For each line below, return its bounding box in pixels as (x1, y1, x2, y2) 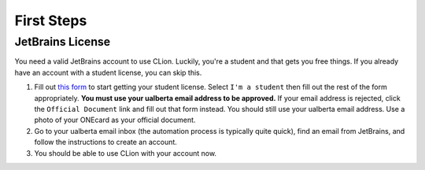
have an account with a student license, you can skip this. (14, 68, 202, 77)
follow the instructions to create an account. (34, 138, 177, 147)
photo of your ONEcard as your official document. (34, 115, 196, 125)
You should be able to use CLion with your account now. (34, 148, 216, 157)
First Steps (14, 12, 87, 29)
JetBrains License (14, 35, 111, 49)
